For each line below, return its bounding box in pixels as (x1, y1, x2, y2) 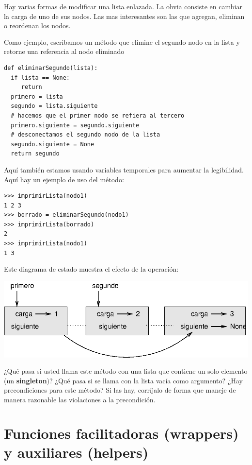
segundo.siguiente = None (11, 140, 94, 148)
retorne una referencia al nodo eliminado (4, 46, 125, 56)
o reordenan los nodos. (4, 20, 71, 31)
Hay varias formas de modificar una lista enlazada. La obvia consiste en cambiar (4, 1, 242, 11)
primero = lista (11, 93, 63, 100)
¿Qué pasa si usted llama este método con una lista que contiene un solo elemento (4, 366, 248, 376)
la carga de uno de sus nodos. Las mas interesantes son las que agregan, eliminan (4, 11, 245, 21)
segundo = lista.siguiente (11, 103, 98, 110)
